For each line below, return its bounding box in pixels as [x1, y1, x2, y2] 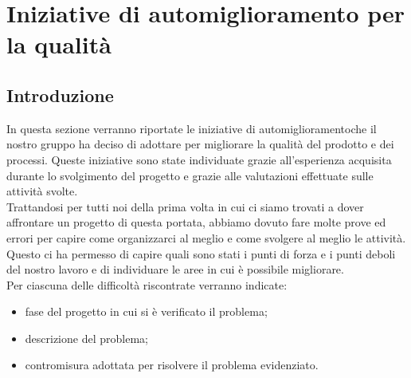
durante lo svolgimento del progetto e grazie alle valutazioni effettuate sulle [6, 167, 374, 183]
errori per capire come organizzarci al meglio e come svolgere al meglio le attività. [6, 229, 406, 246]
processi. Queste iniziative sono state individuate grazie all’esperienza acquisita [6, 151, 392, 167]
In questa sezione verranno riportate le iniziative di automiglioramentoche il [6, 120, 377, 136]
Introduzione [6, 82, 114, 107]
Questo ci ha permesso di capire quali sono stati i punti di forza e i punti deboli [6, 245, 396, 262]
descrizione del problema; [25, 329, 148, 346]
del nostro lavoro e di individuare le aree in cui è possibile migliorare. [6, 261, 344, 278]
